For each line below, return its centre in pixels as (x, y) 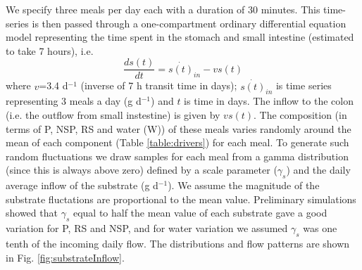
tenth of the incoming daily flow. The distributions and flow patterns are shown (178, 243)
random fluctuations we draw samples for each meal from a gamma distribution (177, 156)
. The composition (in (300, 115)
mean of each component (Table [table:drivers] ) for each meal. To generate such (177, 142)
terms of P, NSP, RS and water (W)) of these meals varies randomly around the (179, 128)
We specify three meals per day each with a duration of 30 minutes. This (163, 9)
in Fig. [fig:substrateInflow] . (65, 257)
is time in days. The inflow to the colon (269, 101)
